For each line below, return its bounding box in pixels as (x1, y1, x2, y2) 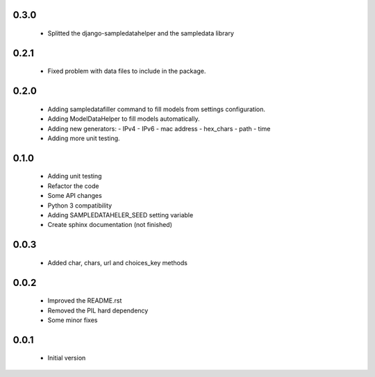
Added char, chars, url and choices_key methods (47, 258, 187, 267)
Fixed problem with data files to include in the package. (47, 67, 206, 76)
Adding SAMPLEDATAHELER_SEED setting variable (47, 210, 194, 219)
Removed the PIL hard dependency (47, 306, 149, 315)
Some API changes (47, 192, 102, 200)
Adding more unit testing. (47, 134, 121, 142)
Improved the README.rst (47, 296, 122, 305)
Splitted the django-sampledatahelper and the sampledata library (47, 29, 234, 37)
